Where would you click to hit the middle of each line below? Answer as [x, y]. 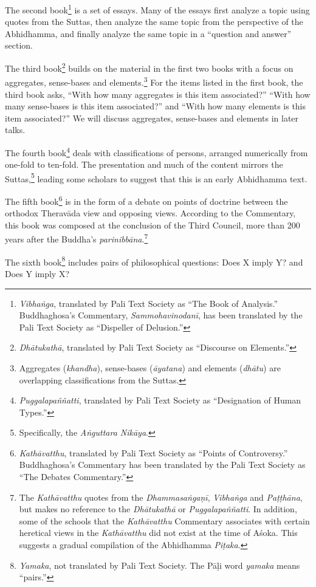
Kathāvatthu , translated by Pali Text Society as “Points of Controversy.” [153, 452]
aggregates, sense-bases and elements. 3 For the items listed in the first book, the [154, 81]
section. [19, 45]
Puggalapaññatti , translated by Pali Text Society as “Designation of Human [160, 400]
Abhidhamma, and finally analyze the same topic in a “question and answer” [148, 33]
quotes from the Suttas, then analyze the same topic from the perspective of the [154, 22]
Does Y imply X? [37, 273]
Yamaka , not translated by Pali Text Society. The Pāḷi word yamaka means [160, 565]
